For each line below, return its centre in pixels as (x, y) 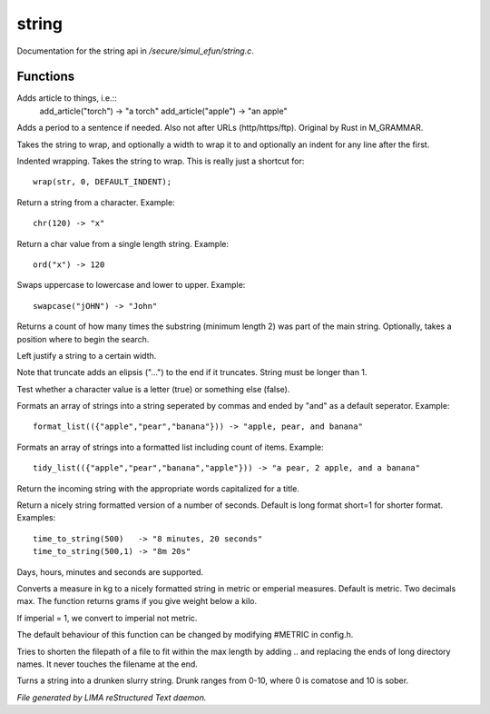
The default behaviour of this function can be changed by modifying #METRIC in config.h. (185, 635)
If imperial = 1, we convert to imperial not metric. (107, 618)
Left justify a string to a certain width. (87, 355)
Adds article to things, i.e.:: (67, 98)
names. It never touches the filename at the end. (108, 664)
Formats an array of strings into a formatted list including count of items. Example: (170, 447)
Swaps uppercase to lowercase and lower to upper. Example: (131, 285)
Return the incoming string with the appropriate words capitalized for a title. (158, 488)
